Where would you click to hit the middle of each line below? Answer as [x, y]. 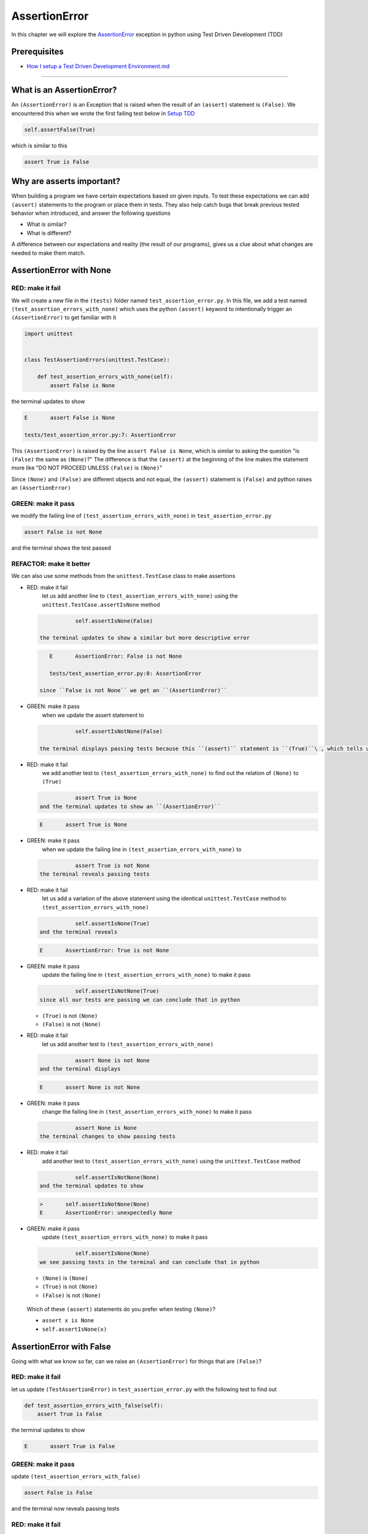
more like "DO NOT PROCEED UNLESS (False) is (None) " [87, 468]
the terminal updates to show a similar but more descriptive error [145, 638]
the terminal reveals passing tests [95, 874]
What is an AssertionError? [64, 90]
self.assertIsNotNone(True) [117, 991]
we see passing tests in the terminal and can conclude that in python [150, 1262]
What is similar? [47, 225]
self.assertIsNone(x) [75, 1329]
